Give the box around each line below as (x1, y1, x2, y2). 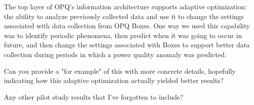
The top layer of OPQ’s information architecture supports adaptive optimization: (4, 1, 247, 11)
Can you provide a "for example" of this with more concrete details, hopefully (4, 65, 236, 76)
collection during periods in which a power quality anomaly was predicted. (4, 49, 227, 59)
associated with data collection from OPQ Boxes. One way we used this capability (4, 21, 250, 31)
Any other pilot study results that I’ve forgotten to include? (4, 91, 184, 102)
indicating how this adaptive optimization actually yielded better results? (4, 75, 224, 85)
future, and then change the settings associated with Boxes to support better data (4, 40, 250, 50)
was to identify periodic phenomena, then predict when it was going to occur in (4, 30, 242, 40)
